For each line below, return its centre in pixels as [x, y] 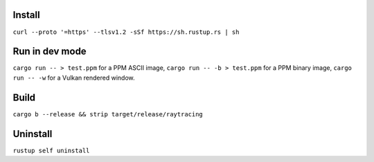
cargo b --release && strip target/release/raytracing [108, 114]
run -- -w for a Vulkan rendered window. [74, 78]
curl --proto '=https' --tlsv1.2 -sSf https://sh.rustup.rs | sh [126, 32]
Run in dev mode [50, 52]
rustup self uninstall [51, 150]
